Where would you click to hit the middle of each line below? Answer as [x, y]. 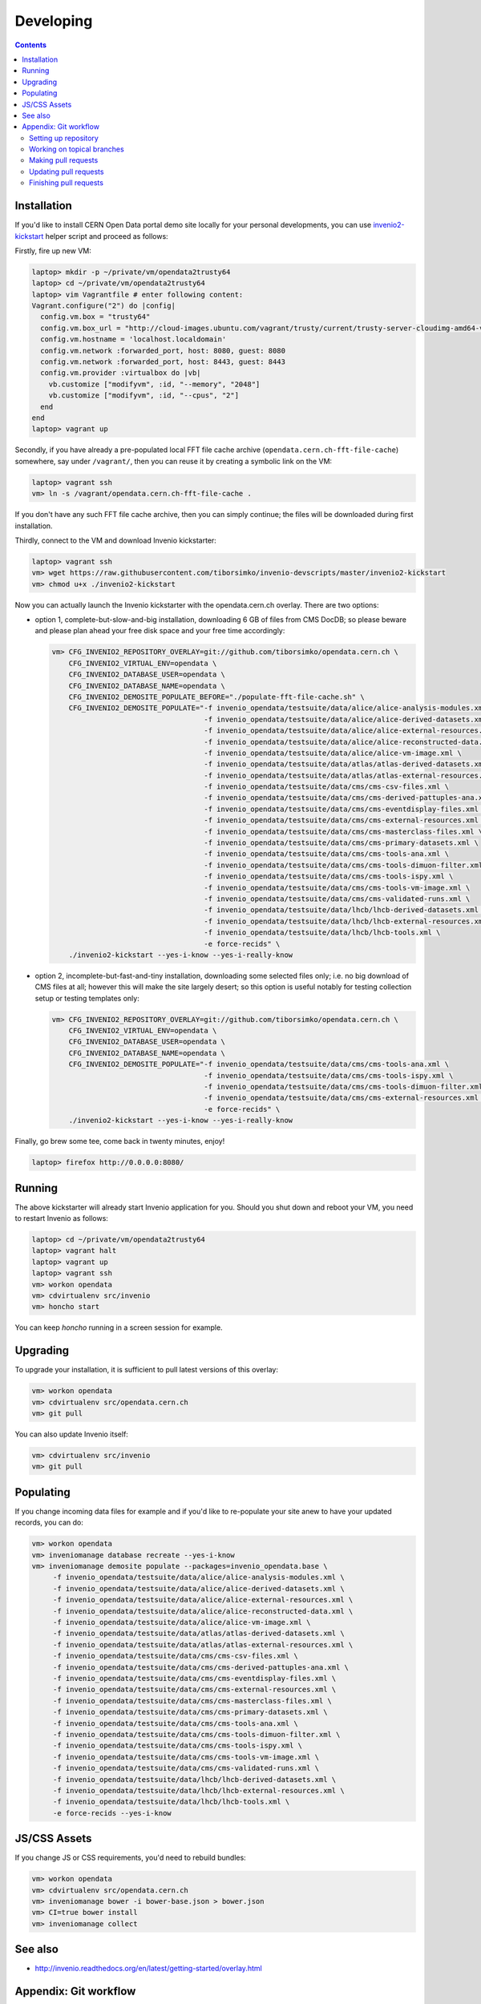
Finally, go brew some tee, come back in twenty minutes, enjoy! [120, 1141]
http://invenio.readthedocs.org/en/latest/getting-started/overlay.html [148, 1969]
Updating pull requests [67, 172]
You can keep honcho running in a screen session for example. [119, 1327]
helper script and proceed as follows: [107, 236]
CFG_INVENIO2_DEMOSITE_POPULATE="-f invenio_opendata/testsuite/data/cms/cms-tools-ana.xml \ [259, 1065]
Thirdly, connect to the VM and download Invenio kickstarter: [115, 540]
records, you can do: [49, 1522]
